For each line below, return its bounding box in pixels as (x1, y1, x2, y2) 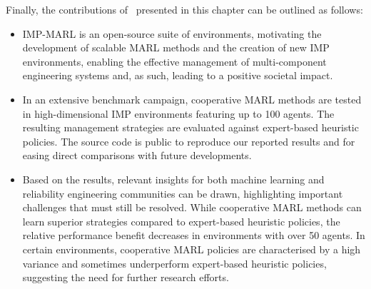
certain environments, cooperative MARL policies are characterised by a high (22, 241, 361, 256)
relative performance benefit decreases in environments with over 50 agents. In (22, 228, 365, 243)
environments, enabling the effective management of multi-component (22, 54, 327, 69)
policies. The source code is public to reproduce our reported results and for (22, 133, 355, 148)
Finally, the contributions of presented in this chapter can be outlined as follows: (6, 2, 363, 16)
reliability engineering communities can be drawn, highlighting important (22, 186, 343, 201)
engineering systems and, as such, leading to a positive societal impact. (22, 68, 333, 83)
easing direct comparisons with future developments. (22, 148, 252, 163)
